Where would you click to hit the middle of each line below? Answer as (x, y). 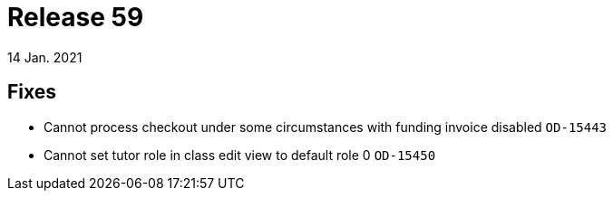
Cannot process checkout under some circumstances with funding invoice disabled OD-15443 (326, 127)
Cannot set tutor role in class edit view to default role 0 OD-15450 (240, 155)
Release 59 (76, 17)
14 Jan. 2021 (45, 57)
